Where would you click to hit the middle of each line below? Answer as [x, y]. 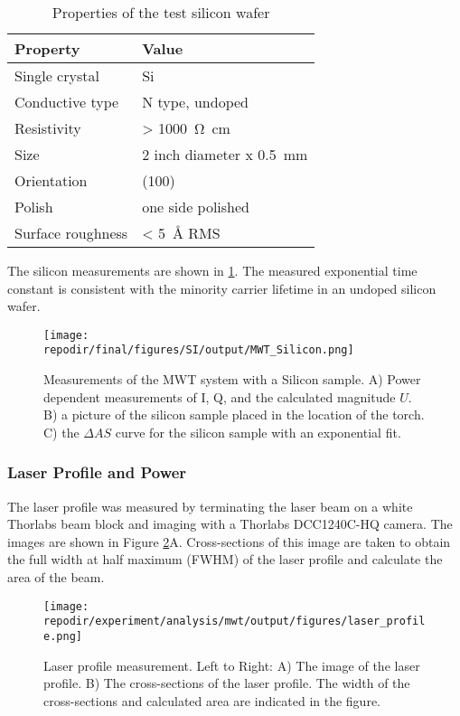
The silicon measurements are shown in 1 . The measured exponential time [212, 270]
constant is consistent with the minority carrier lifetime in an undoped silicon [222, 288]
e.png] [63, 636]
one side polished [196, 207]
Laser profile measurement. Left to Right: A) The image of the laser [232, 665]
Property [47, 48]
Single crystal [57, 75]
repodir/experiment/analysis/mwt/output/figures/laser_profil [235, 622]
